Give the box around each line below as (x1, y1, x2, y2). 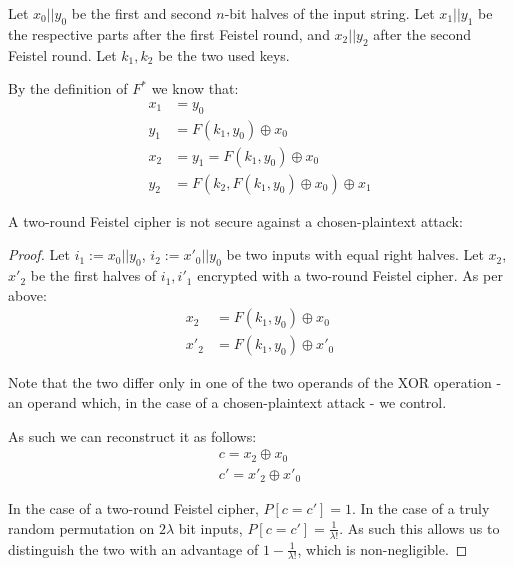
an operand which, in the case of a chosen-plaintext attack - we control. (8, 391, 447, 412)
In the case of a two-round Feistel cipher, (8, 498, 259, 519)
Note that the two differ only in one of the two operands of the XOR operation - (8, 372, 502, 393)
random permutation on (8, 517, 155, 538)
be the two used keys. (158, 44, 290, 65)
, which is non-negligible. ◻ (297, 538, 468, 559)
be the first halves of (30, 265, 157, 286)
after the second (373, 23, 472, 44)
